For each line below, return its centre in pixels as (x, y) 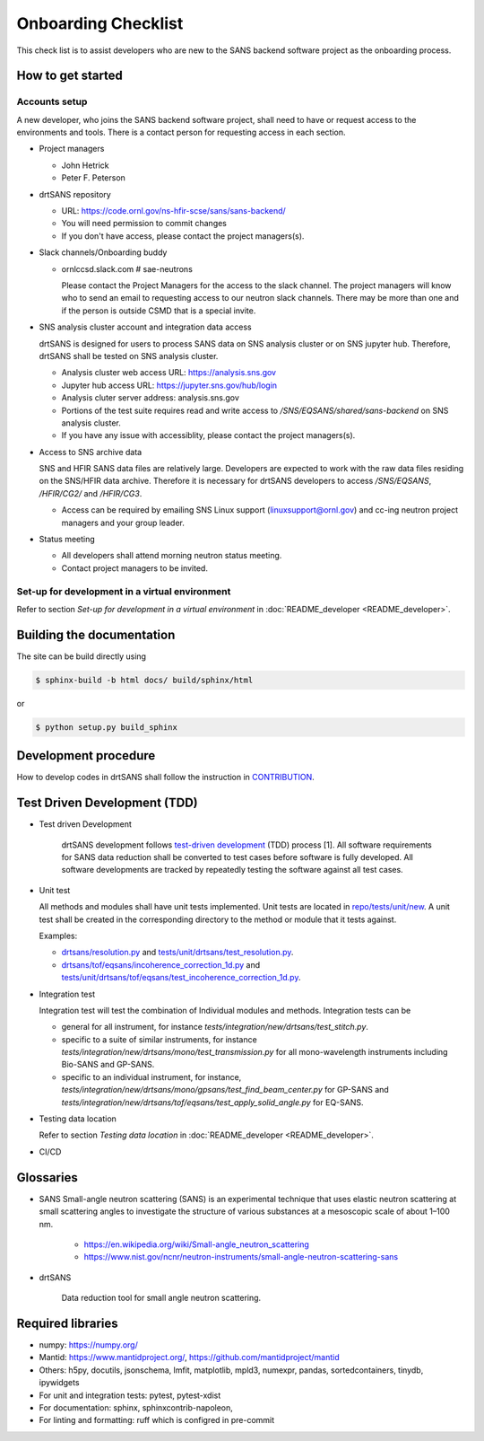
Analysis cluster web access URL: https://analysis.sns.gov (169, 373)
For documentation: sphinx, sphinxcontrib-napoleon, (136, 1407)
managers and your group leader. (123, 523)
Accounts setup (52, 101)
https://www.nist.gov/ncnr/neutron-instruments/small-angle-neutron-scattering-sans (241, 1257)
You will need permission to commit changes (144, 224)
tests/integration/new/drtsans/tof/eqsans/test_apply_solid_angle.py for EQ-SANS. (212, 1102)
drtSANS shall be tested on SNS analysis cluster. (129, 356)
